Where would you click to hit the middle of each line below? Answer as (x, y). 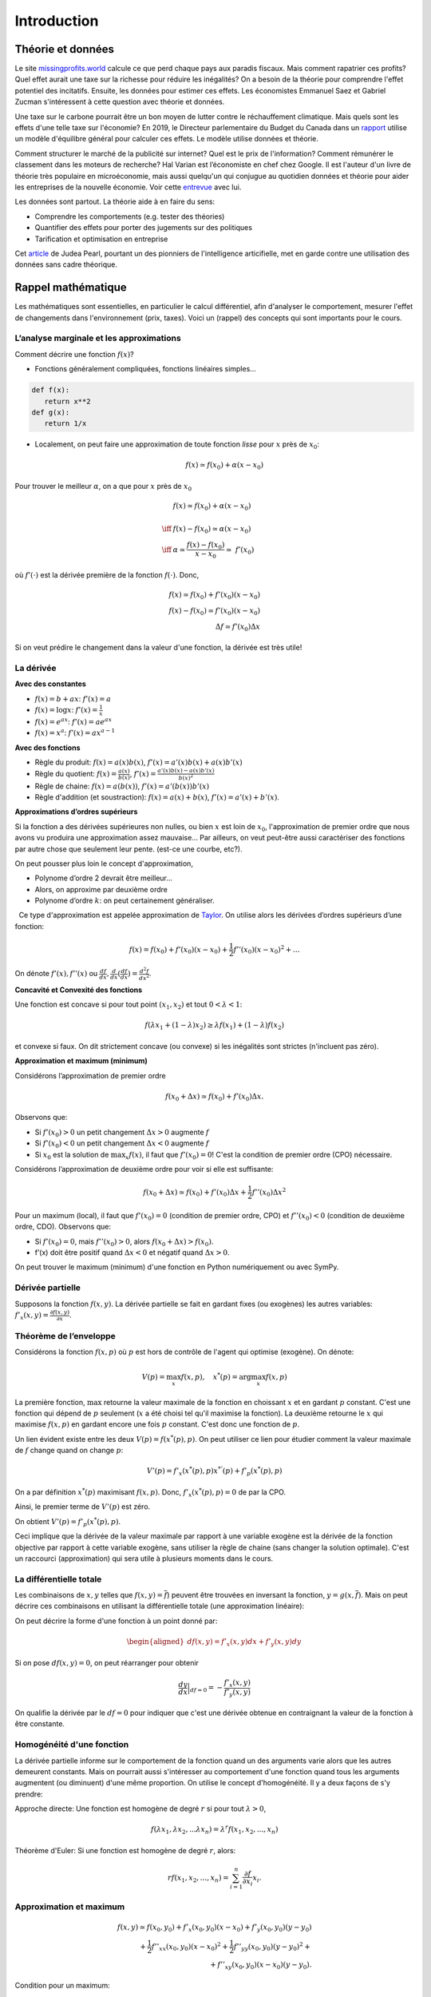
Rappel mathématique (71, 288)
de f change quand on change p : (69, 1451)
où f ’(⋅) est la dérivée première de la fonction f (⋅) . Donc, (107, 575)
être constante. (40, 1724)
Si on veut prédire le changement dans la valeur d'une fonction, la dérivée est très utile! (158, 648)
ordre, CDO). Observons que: (63, 1227)
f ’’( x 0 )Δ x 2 (269, 1192)
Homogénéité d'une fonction (72, 1745)
